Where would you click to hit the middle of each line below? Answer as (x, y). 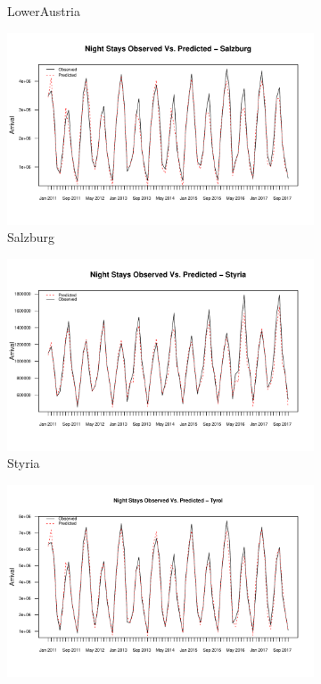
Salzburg (31, 237)
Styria (24, 463)
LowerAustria (44, 11)
